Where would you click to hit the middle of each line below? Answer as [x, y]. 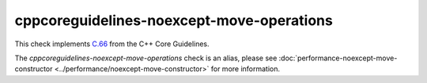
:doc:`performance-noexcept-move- [338, 58]
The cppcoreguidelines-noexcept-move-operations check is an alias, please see [146, 58]
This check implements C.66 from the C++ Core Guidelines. [112, 44]
